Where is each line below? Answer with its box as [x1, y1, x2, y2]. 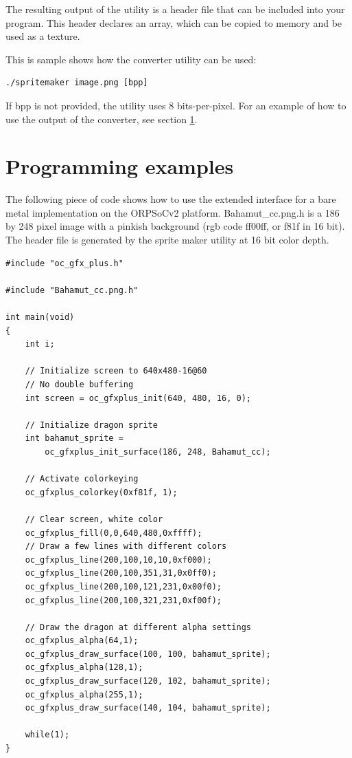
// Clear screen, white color [25, 514, 163, 524]
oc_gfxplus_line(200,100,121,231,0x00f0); [25, 581, 222, 592]
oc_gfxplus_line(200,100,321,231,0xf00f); [25, 595, 222, 605]
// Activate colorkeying [25, 474, 139, 484]
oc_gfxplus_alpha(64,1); [25, 636, 139, 646]
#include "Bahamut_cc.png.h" [5, 285, 139, 295]
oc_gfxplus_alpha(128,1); [25, 662, 143, 673]
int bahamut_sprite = [25, 433, 124, 444]
